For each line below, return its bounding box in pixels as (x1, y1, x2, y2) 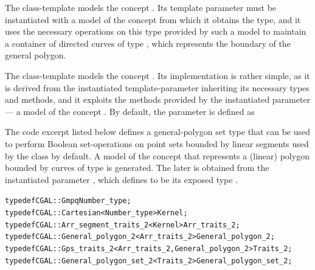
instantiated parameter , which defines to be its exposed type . (5, 173, 238, 185)
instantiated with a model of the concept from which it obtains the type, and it (5, 13, 301, 26)
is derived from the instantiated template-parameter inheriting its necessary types (5, 81, 310, 94)
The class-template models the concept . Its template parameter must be (5, 1, 277, 13)
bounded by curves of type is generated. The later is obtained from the (5, 161, 269, 174)
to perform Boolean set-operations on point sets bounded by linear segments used (5, 137, 309, 150)
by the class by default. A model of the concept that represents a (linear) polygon (5, 149, 310, 162)
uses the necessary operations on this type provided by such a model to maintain (5, 25, 306, 38)
